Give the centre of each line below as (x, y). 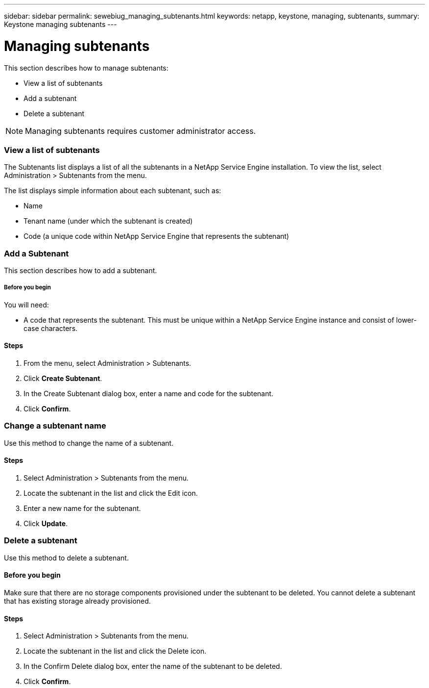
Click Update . (46, 523)
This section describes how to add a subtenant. (81, 270)
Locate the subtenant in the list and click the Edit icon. (111, 493)
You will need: (26, 305)
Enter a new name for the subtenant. (82, 508)
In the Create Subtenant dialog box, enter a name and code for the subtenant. (149, 394)
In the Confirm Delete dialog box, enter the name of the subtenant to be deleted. (153, 666)
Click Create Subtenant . (63, 378)
